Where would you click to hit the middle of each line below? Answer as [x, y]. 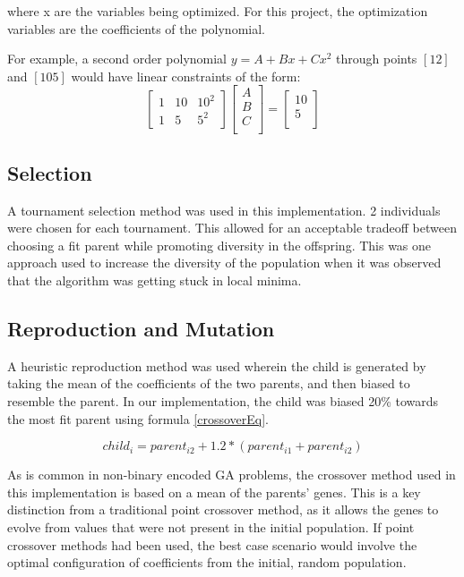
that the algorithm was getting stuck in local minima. [155, 280]
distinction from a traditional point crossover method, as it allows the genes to [223, 509]
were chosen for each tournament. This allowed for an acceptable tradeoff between [232, 228]
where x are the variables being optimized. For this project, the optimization [218, 11]
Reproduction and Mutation [141, 329]
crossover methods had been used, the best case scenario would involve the [212, 544]
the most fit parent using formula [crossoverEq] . [138, 418]
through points [377, 59]
